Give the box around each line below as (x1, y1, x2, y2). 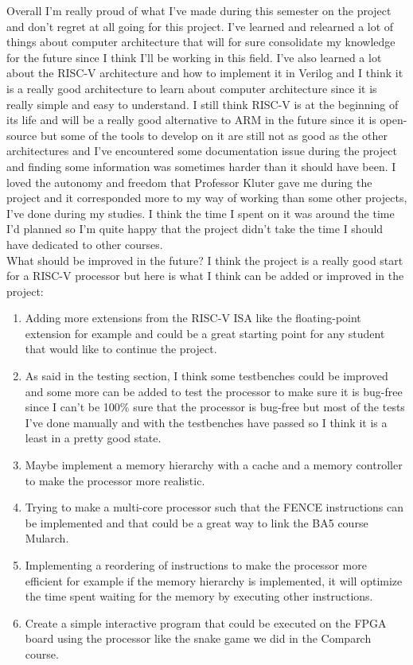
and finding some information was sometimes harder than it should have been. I (6, 157, 396, 174)
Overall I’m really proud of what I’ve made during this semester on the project (6, 2, 392, 18)
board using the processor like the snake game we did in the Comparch (25, 630, 372, 647)
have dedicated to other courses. (6, 235, 163, 252)
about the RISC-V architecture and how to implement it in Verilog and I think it (6, 64, 403, 81)
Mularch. (25, 530, 69, 546)
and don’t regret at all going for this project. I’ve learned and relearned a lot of (6, 17, 394, 34)
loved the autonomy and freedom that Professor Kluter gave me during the (6, 173, 372, 190)
